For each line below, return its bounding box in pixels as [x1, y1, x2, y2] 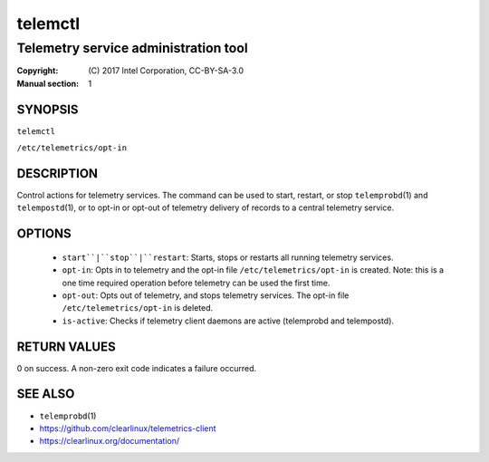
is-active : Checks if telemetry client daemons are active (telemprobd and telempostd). [62, 315, 394, 326]
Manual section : [16, 78, 80, 89]
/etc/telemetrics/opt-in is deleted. [62, 303, 214, 313]
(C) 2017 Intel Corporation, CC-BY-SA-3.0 [88, 65, 244, 76]
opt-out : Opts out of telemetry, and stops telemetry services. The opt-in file [62, 290, 350, 301]
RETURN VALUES [16, 339, 117, 354]
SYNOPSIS [16, 101, 79, 117]
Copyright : [16, 65, 59, 76]
